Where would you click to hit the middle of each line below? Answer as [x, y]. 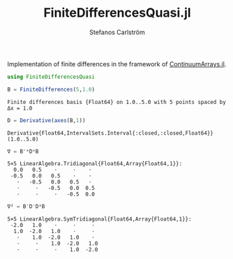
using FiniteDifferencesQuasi [51, 77]
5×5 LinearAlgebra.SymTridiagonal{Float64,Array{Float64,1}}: [99, 219]
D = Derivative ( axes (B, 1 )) [46, 120]
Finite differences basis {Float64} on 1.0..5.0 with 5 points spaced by [117, 102]
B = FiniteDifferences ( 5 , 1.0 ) [51, 89]
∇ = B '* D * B [23, 151]
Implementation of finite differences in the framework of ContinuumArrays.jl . [117, 64]
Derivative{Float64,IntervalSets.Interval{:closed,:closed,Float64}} [111, 133]
